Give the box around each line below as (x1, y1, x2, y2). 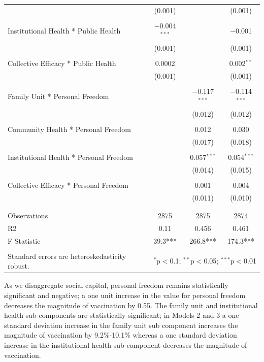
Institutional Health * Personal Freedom (8, 151, 133, 162)
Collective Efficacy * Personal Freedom (8, 179, 128, 190)
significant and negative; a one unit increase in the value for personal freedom (4, 289, 246, 300)
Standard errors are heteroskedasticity (8, 250, 126, 261)
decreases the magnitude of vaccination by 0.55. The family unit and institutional (4, 300, 258, 310)
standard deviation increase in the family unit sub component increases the (4, 319, 238, 330)
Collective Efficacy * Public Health (8, 58, 116, 69)
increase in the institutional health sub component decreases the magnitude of (4, 339, 247, 350)
